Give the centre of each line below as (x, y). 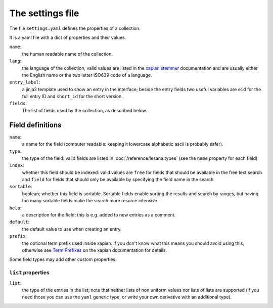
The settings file (44, 13)
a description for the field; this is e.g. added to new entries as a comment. (99, 215)
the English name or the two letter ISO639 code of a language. (87, 75)
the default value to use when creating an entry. (72, 229)
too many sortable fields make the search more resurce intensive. (90, 201)
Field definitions (35, 125)
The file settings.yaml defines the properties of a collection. (75, 28)
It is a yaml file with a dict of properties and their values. (68, 37)
